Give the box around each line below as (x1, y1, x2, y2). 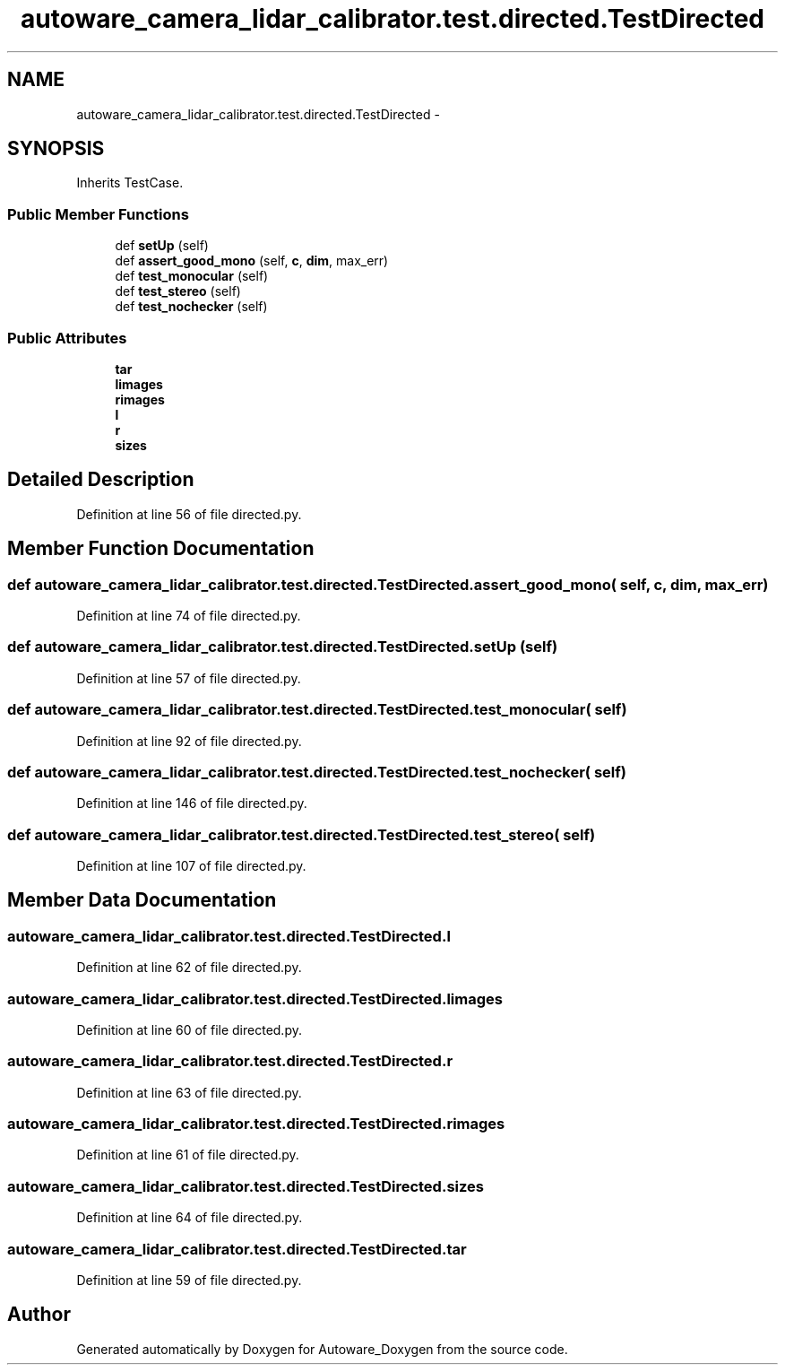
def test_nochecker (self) (115, 299, 268, 315)
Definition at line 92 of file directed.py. (76, 733, 302, 749)
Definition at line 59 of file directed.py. (76, 1272, 302, 1288)
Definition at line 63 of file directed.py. (76, 1084, 302, 1100)
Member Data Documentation (7, 889, 277, 912)
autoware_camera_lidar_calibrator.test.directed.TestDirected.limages (7, 989, 503, 1008)
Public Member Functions (7, 204, 189, 223)
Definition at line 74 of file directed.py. (76, 608, 301, 623)
